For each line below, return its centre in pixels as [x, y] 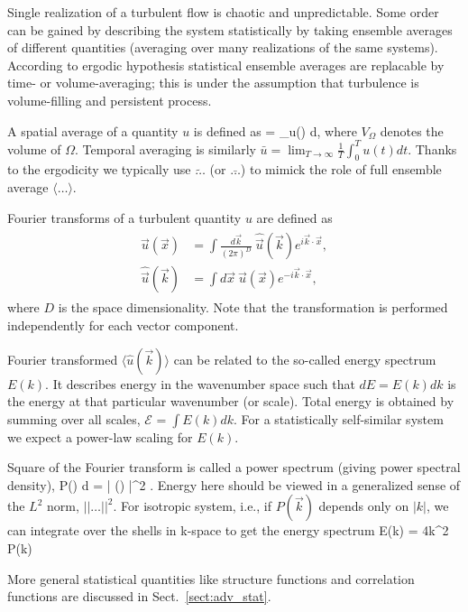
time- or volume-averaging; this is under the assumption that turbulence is [213, 83]
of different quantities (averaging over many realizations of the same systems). [223, 47]
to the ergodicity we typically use [99, 169]
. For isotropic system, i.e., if [192, 506]
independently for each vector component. [123, 325]
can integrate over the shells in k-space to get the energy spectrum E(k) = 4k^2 [228, 530]
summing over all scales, [74, 418]
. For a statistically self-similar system [338, 418]
